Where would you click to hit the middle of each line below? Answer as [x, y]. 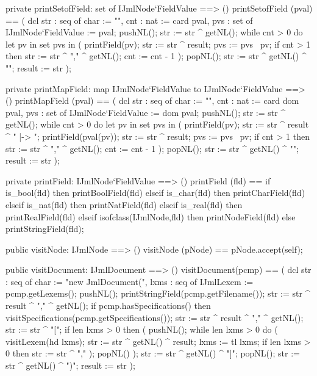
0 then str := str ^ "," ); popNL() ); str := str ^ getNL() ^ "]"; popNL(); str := [153, 353]
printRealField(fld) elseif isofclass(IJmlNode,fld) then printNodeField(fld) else [151, 216]
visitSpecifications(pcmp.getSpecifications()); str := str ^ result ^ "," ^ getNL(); [155, 317]
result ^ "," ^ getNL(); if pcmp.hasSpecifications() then [108, 305]
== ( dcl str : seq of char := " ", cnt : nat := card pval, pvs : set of [129, 20]
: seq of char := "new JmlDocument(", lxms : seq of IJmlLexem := [130, 281]
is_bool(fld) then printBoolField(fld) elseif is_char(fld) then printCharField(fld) [155, 193]
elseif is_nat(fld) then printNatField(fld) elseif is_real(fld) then [124, 204]
